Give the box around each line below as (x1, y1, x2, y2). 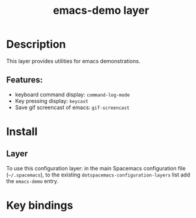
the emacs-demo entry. (6, 177, 59, 184)
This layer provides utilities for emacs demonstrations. (6, 57, 141, 64)
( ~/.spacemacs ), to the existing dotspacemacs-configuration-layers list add (6, 171, 191, 178)
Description (6, 37, 66, 51)
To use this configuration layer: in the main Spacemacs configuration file (6, 164, 186, 172)
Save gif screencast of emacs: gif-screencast (14, 104, 130, 111)
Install (6, 125, 38, 139)
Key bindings (6, 198, 73, 212)
